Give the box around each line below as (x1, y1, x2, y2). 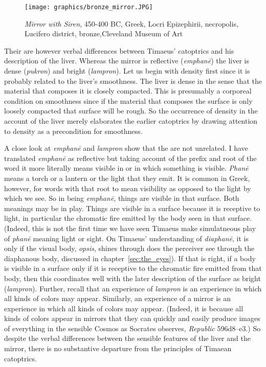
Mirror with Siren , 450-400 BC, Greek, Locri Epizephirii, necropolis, (25, 18, 238, 29)
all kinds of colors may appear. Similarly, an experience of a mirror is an (4, 293, 231, 304)
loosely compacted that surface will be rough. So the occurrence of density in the (4, 105, 258, 116)
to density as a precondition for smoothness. (4, 125, 143, 136)
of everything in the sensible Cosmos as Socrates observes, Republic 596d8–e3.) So (4, 323, 261, 333)
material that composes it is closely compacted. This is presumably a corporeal (4, 85, 252, 96)
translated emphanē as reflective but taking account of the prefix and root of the (4, 152, 257, 163)
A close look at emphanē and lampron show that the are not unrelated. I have (4, 143, 248, 153)
